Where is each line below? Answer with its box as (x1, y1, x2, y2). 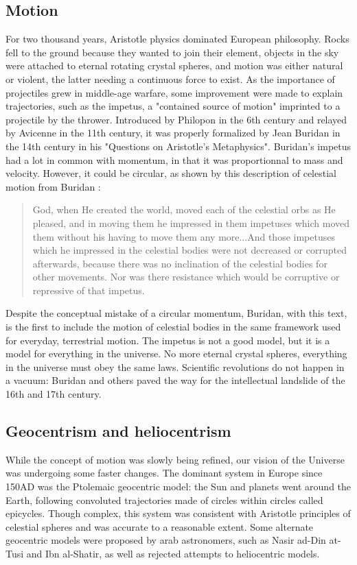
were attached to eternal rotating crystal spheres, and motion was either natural (5, 58, 343, 73)
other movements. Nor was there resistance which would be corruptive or (32, 269, 340, 284)
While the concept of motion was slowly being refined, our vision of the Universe (5, 452, 345, 466)
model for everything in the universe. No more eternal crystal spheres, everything (5, 346, 347, 361)
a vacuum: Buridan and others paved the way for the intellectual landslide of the (5, 373, 345, 387)
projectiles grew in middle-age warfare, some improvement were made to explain (5, 85, 343, 99)
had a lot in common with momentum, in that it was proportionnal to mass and (5, 152, 343, 167)
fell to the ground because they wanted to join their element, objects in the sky (5, 45, 339, 59)
